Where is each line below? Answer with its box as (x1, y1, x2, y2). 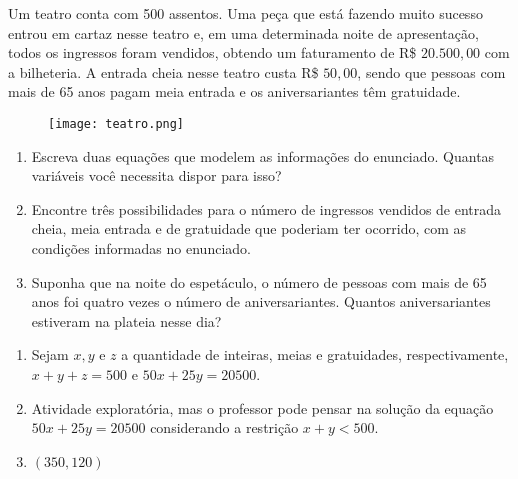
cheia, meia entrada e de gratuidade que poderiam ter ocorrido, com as (31, 218, 467, 239)
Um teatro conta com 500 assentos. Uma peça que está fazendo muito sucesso (8, 3, 483, 23)
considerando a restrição (150, 417, 299, 438)
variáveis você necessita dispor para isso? (31, 165, 282, 186)
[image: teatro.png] (48, 116, 185, 131)
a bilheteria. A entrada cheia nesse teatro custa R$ (8, 61, 319, 82)
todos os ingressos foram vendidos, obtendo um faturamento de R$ (8, 42, 417, 63)
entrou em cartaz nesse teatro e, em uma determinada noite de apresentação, (8, 22, 479, 43)
